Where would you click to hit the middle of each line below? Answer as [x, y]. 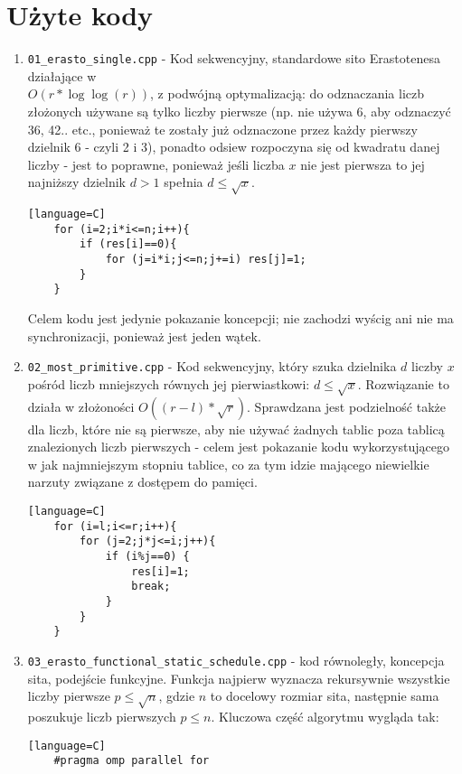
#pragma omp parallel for [132, 761]
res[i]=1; [160, 571]
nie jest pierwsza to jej [363, 164]
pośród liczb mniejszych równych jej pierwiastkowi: [169, 383]
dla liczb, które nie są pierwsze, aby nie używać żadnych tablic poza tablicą [236, 429]
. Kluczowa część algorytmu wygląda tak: [325, 716]
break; [151, 587]
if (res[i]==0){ [128, 244]
